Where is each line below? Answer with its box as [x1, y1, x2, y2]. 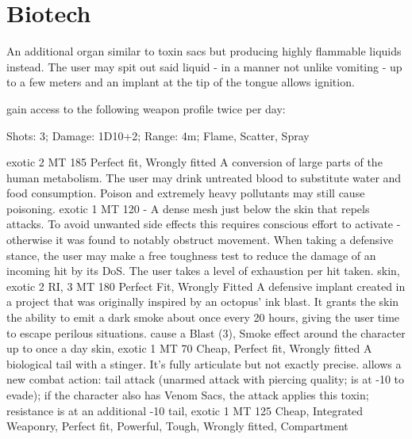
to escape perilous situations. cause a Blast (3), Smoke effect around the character [6, 324, 406, 341]
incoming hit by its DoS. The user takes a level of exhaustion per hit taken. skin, [6, 262, 400, 279]
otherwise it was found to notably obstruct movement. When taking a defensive [6, 231, 394, 248]
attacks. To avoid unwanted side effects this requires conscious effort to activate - [6, 216, 401, 232]
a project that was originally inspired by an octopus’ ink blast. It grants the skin [6, 293, 399, 310]
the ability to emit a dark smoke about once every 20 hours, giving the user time [6, 309, 400, 326]
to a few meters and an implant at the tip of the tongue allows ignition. [6, 74, 355, 90]
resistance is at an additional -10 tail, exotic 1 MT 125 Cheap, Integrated [6, 402, 364, 418]
